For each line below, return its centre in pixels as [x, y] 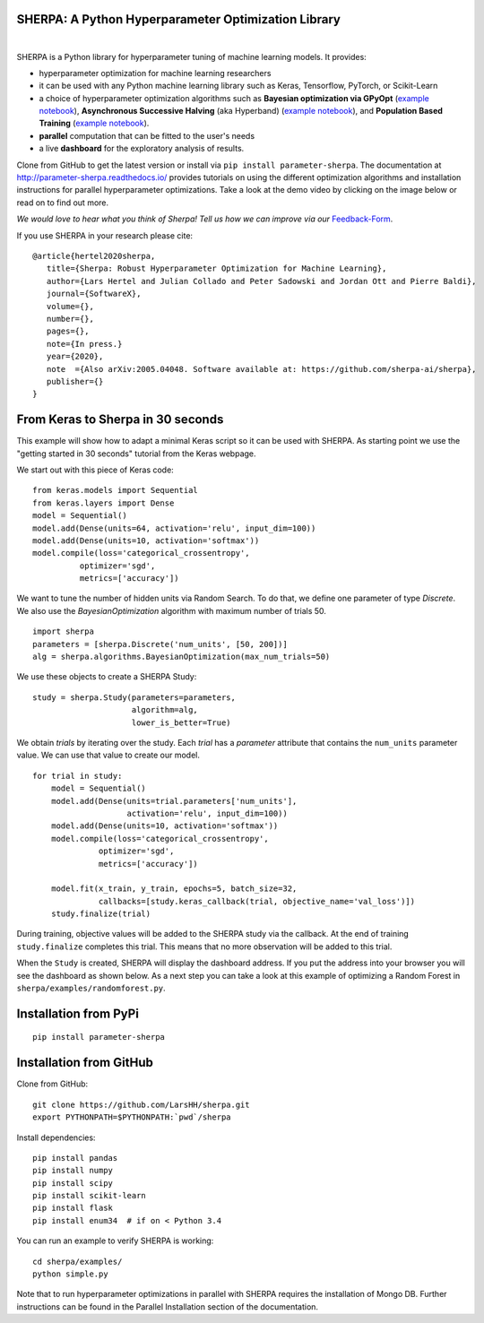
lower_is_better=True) [181, 722]
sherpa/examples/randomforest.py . [91, 988]
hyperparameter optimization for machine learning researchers [155, 73]
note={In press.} [84, 344]
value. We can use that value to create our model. [108, 755]
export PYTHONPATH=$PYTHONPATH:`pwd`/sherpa [132, 1117]
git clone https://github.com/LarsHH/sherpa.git [141, 1104]
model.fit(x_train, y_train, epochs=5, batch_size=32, [174, 889]
